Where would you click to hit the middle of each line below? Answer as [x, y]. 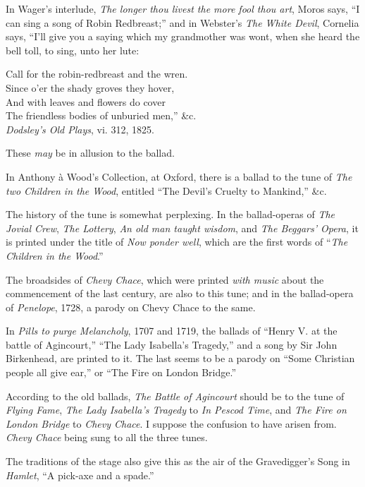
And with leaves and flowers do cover [86, 101]
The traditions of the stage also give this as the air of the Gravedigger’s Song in [178, 461]
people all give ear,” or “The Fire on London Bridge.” [121, 372]
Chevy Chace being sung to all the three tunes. [107, 437]
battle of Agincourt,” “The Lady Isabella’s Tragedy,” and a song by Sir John [172, 344]
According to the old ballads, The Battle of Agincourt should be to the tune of [175, 396]
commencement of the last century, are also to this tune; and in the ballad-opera [180, 293]
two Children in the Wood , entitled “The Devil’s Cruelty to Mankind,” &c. [166, 190]
